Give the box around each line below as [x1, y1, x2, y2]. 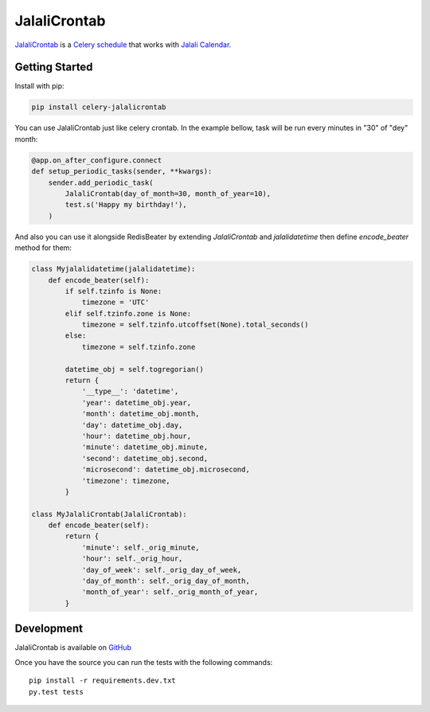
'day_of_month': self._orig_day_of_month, [81, 577, 250, 585]
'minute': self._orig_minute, [81, 542, 200, 552]
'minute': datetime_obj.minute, [81, 443, 209, 452]
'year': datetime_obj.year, [81, 398, 191, 407]
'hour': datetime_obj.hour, [81, 431, 191, 440]
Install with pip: [14, 81, 64, 91]
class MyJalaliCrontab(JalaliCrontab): [31, 510, 187, 518]
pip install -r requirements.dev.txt [29, 676, 177, 685]
